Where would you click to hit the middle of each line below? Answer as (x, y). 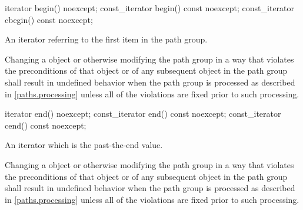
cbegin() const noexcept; (49, 19)
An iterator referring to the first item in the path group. (106, 39)
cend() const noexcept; (46, 125)
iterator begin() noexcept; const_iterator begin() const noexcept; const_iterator (150, 8)
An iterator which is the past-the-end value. (84, 145)
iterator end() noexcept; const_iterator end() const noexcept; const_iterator (143, 114)
